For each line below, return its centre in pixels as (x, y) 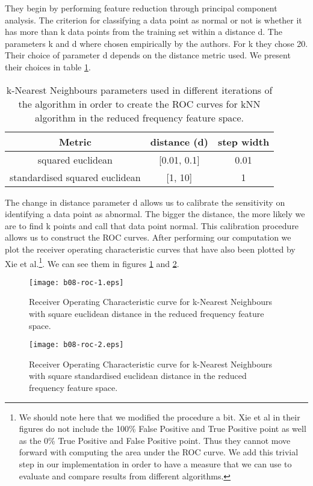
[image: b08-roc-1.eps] (76, 282)
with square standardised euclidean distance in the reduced (138, 376)
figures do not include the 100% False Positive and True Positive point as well (163, 429)
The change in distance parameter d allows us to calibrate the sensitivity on (145, 202)
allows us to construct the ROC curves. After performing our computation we (148, 237)
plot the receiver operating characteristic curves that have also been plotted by (150, 249)
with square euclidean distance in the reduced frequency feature (147, 314)
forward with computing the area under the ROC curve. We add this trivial (159, 452)
